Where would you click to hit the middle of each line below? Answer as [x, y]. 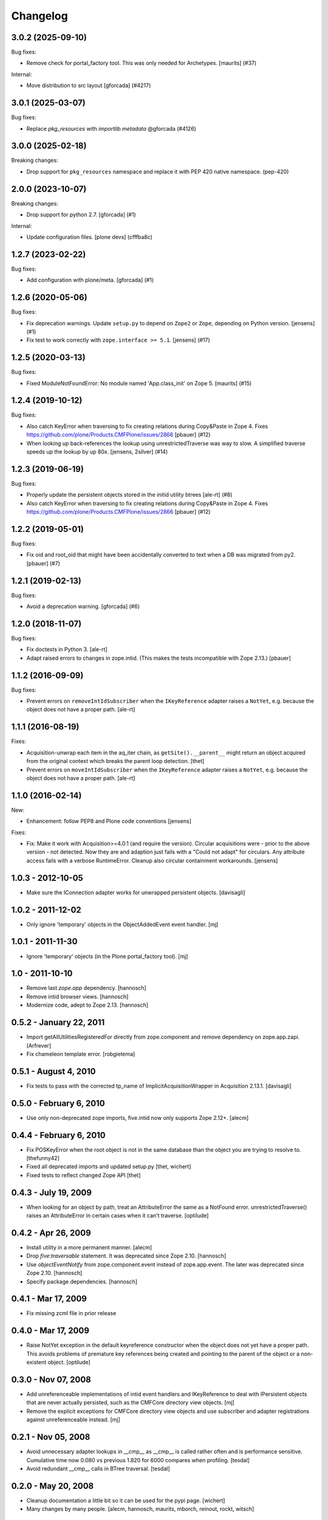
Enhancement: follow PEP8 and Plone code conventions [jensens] [109, 821]
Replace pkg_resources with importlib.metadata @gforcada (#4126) [111, 128]
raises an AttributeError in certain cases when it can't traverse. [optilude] [118, 1215]
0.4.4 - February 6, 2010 [58, 1135]
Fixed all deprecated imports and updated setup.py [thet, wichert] [109, 1167]
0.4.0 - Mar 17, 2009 [50, 1331]
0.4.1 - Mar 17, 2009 [49, 1299]
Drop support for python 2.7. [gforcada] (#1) [81, 215]
